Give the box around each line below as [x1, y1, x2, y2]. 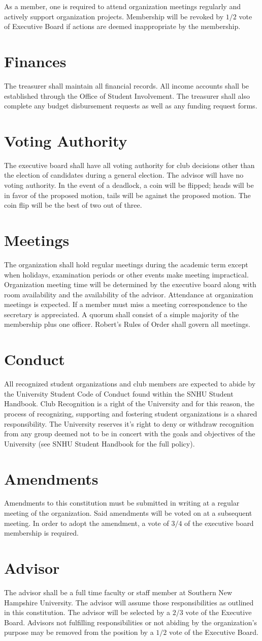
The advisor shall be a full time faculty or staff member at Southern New [4, 587, 233, 597]
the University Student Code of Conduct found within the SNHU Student [4, 388, 234, 399]
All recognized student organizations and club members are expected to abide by [4, 378, 256, 389]
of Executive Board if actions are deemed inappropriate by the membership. [4, 21, 241, 32]
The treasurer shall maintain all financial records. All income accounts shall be [4, 80, 249, 91]
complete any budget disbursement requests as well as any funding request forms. [4, 100, 257, 111]
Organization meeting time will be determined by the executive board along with [4, 279, 256, 290]
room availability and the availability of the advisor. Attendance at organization [4, 289, 253, 299]
